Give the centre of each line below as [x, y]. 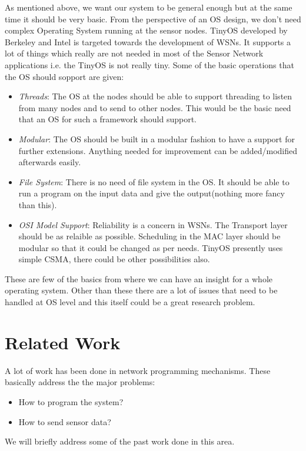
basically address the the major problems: [80, 382]
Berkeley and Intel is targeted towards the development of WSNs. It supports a [148, 41]
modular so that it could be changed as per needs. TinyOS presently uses [151, 247]
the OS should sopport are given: [64, 76]
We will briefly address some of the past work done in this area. [120, 441]
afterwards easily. [50, 162]
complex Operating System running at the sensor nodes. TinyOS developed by [146, 30]
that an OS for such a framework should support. [107, 119]
